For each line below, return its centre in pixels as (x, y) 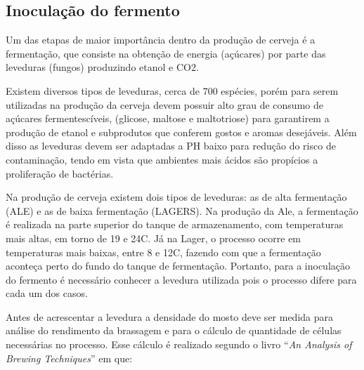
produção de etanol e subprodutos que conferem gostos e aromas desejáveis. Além (181, 132)
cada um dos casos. (47, 293)
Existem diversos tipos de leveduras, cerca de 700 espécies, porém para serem (172, 90)
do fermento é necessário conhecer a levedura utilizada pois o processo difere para (181, 279)
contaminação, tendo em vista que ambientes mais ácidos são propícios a (162, 159)
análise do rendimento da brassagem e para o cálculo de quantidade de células (174, 330)
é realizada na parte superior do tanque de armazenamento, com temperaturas (175, 224)
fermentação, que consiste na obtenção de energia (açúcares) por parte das (166, 53)
